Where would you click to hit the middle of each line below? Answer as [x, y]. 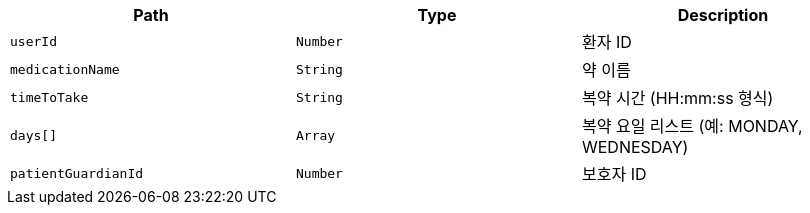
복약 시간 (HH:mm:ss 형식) [677, 98]
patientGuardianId [77, 173]
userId [33, 41]
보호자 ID [614, 174]
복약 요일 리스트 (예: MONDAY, [692, 126]
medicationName [65, 69]
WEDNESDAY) [635, 147]
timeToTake [49, 97]
